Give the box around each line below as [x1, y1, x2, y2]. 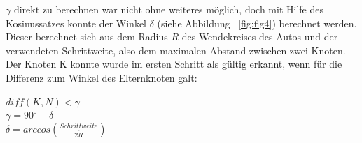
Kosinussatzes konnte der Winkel [6, 15, 146, 30]
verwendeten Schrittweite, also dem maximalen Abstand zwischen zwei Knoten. [6, 43, 346, 57]
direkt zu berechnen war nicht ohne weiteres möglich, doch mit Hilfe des [13, 2, 323, 16]
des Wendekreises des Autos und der [181, 29, 338, 44]
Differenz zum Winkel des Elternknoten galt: [6, 70, 197, 84]
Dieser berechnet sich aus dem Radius [6, 29, 168, 44]
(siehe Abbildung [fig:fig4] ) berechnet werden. [157, 15, 357, 30]
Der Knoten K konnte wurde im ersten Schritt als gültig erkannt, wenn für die [6, 57, 342, 71]
